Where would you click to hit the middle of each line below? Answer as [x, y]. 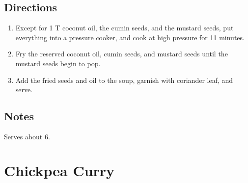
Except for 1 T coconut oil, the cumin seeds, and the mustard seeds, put [124, 28]
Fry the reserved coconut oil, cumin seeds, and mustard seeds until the [122, 54]
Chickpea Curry [59, 170]
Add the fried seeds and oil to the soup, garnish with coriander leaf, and [124, 80]
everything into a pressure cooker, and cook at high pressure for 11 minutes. [130, 37]
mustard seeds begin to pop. [58, 63]
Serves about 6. [27, 136]
